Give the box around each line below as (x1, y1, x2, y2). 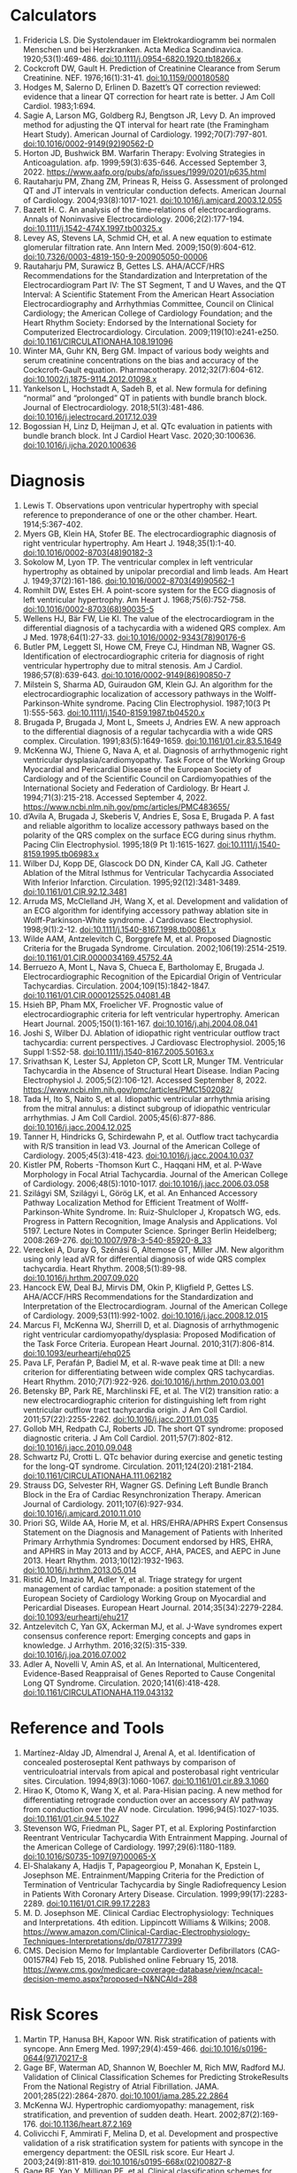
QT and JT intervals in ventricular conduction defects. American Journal (22, 185, 286, 196)
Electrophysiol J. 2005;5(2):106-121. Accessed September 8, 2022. (22, 1075, 268, 1085)
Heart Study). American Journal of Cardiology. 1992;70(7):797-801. (22, 129, 268, 139)
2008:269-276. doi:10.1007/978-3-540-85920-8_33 (22, 1234, 212, 1246)
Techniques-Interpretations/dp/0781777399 (22, 1935, 183, 1946)
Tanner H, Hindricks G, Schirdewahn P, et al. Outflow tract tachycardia (22, 1131, 279, 1142)
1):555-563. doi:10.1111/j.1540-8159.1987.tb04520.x (22, 707, 206, 718)
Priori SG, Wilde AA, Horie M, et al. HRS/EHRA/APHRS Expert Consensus (22, 1517, 288, 1528)
